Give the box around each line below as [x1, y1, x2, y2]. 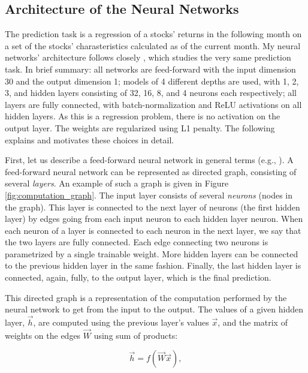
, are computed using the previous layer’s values [33, 316, 209, 329]
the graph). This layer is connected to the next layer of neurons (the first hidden [5, 200, 300, 213]
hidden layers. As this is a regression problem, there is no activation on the [5, 110, 280, 122]
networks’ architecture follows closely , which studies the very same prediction [5, 51, 291, 64]
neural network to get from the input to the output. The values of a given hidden [5, 303, 303, 315]
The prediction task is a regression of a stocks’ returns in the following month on [5, 28, 302, 40]
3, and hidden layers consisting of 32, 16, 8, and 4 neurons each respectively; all [5, 86, 297, 99]
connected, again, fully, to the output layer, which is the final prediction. [5, 271, 271, 284]
